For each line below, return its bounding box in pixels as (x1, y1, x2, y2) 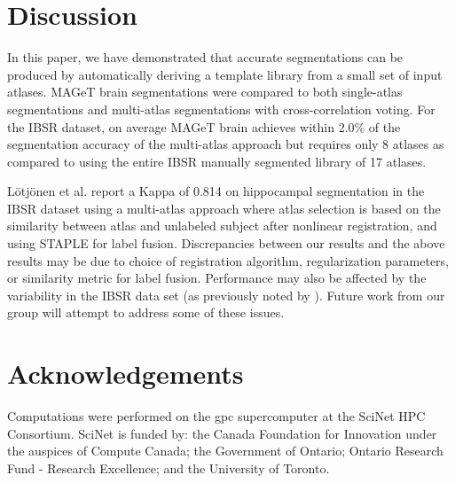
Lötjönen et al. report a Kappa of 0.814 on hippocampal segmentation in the (7, 182, 425, 200)
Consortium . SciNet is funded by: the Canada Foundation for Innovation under (7, 424, 437, 442)
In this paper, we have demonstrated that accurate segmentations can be (7, 48, 404, 66)
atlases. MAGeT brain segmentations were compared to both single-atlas (7, 82, 403, 101)
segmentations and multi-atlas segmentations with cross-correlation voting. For (7, 99, 435, 118)
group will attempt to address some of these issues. (7, 303, 285, 322)
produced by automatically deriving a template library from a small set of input (7, 65, 443, 83)
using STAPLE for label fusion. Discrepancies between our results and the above (7, 234, 445, 253)
